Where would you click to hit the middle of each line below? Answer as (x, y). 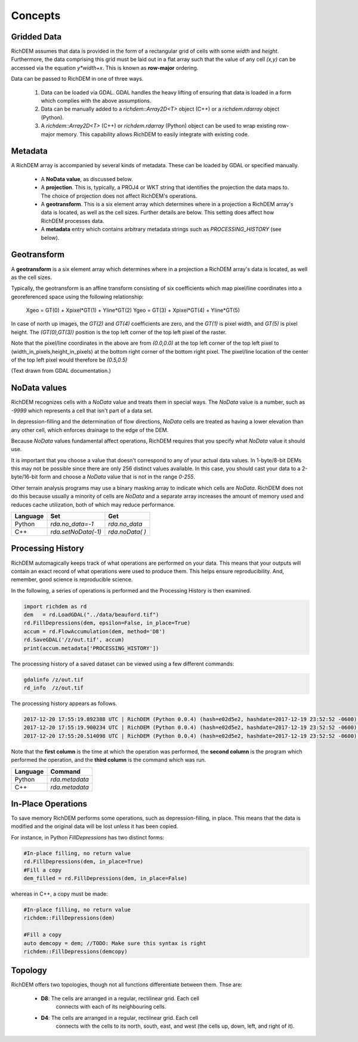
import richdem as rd (55, 606)
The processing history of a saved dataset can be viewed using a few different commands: (123, 664)
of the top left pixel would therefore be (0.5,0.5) (69, 360)
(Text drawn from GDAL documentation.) (61, 371)
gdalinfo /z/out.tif (53, 679)
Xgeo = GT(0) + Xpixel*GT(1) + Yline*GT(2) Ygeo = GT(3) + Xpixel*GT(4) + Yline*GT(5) (133, 310)
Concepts (36, 16)
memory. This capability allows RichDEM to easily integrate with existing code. (153, 134)
